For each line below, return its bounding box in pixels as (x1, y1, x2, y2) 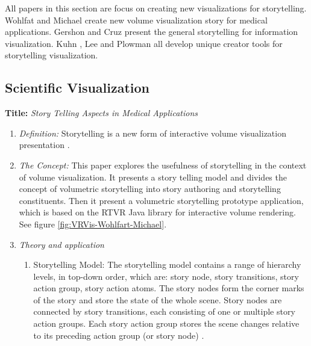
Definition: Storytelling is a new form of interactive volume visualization (19, 126, 286, 139)
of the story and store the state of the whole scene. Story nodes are (33, 293, 282, 306)
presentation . (19, 138, 70, 151)
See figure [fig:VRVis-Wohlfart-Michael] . (19, 217, 167, 230)
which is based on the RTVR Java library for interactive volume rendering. (19, 206, 296, 218)
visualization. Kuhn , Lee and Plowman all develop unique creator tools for (5, 37, 283, 49)
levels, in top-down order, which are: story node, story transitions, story (33, 270, 299, 282)
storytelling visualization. (5, 49, 98, 61)
